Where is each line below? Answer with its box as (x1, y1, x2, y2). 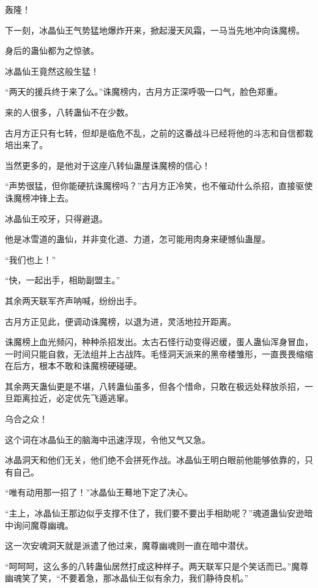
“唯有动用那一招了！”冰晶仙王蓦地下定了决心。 (5, 486, 193, 499)
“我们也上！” (5, 253, 56, 266)
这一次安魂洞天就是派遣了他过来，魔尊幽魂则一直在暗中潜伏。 (5, 539, 253, 552)
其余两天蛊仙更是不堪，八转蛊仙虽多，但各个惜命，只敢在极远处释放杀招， (5, 379, 305, 392)
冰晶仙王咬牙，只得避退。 (5, 212, 108, 225)
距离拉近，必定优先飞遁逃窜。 (13, 392, 133, 404)
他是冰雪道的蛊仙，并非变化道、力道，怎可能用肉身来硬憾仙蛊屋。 (5, 233, 270, 245)
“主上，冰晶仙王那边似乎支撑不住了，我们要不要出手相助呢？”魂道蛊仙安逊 (5, 507, 305, 519)
